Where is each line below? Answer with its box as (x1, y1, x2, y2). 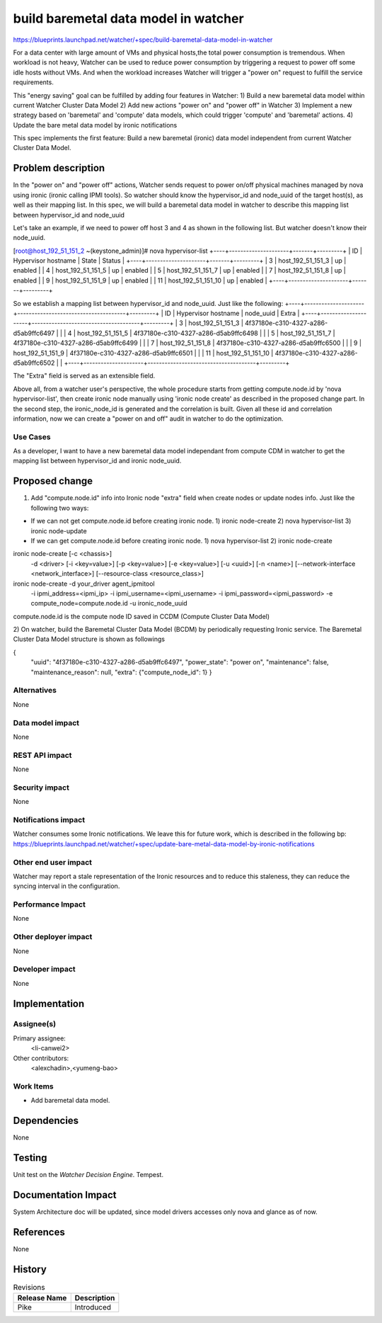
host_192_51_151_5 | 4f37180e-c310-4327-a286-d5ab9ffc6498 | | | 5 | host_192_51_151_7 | (76, 329, 335, 337)
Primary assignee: (13, 1034, 66, 1043)
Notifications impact (13, 814, 85, 824)
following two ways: (30, 504, 89, 512)
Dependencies (13, 1114, 79, 1126)
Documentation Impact (13, 1188, 117, 1200)
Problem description (13, 162, 105, 174)
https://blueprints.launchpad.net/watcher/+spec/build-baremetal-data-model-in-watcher (13, 35, 273, 44)
